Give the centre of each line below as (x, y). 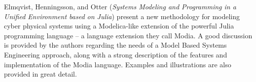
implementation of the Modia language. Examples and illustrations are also (118, 64)
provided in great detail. (40, 74)
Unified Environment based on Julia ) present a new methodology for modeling (122, 16)
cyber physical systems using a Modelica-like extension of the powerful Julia (119, 26)
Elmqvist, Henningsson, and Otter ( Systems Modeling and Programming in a (120, 6)
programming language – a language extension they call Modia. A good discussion (128, 35)
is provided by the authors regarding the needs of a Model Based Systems (115, 45)
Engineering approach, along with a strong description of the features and (116, 54)
